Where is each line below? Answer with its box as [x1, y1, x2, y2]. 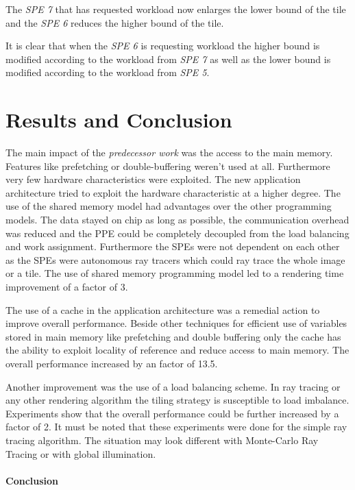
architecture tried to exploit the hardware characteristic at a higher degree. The [5, 185, 341, 199]
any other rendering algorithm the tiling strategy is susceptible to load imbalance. [5, 393, 350, 407]
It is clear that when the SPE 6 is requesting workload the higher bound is [5, 38, 320, 53]
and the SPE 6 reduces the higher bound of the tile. [5, 15, 224, 29]
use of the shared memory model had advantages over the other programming [5, 199, 332, 213]
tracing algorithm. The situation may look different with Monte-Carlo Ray [5, 432, 319, 447]
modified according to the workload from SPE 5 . [5, 65, 210, 79]
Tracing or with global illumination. [5, 446, 156, 461]
